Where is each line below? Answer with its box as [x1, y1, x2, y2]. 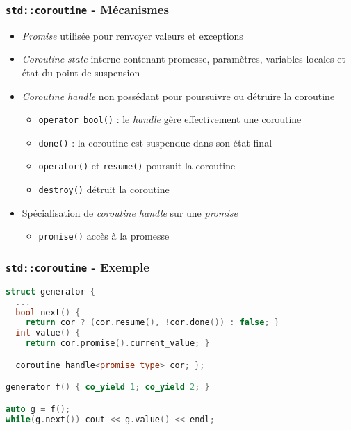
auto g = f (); [6, 404, 71, 414]
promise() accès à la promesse [38, 229, 170, 243]
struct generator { [6, 286, 95, 297]
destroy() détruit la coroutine [38, 182, 170, 197]
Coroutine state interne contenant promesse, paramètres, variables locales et [22, 51, 345, 66]
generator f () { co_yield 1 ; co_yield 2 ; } [6, 382, 210, 392]
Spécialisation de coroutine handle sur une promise [22, 205, 238, 220]
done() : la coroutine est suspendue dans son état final [38, 135, 272, 149]
